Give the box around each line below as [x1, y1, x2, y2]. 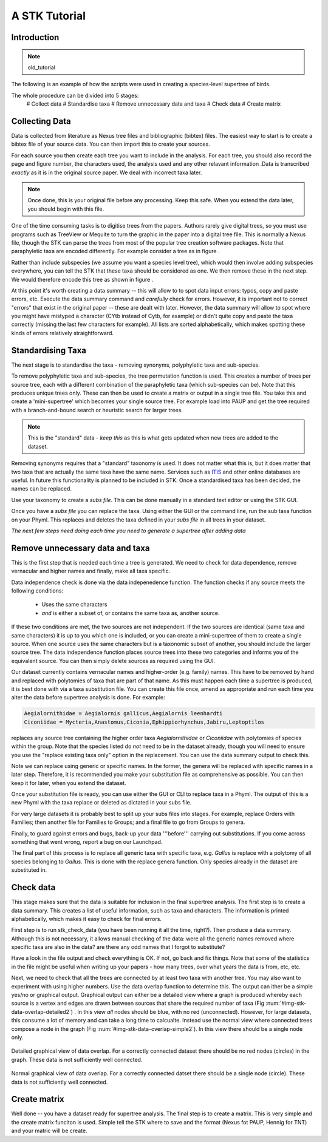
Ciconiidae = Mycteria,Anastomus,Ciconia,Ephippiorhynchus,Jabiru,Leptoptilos [24, 718, 264, 726]
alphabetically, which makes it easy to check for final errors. [11, 915, 162, 922]
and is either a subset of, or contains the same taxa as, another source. [41, 609, 220, 616]
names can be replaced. [11, 485, 72, 492]
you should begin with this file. [27, 205, 104, 212]
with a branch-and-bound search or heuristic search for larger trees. [11, 406, 183, 413]
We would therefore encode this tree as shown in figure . [11, 276, 154, 283]
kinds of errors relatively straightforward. [11, 329, 114, 336]
